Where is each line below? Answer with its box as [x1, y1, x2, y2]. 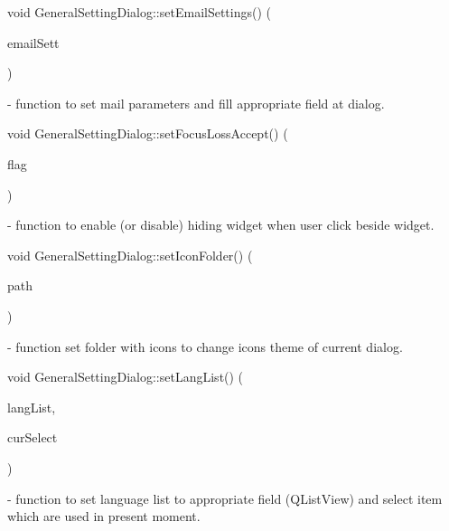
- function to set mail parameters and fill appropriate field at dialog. [7, 93, 385, 112]
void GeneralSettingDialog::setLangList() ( [7, 367, 244, 386]
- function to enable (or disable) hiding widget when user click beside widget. [7, 215, 435, 234]
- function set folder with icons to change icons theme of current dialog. [7, 337, 403, 356]
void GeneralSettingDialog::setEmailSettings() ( [7, 3, 271, 21]
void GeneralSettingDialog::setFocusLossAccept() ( [7, 124, 288, 143]
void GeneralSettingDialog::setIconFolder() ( [7, 245, 253, 264]
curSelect [7, 428, 58, 447]
